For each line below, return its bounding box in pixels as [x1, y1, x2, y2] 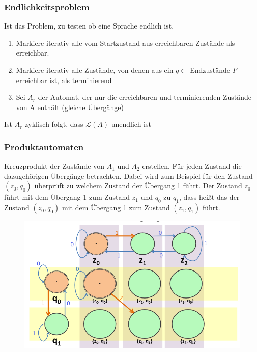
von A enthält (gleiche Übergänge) [16, 101, 124, 112]
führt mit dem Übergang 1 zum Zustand [4, 192, 130, 202]
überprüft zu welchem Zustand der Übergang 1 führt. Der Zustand [34, 180, 242, 191]
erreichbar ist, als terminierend [16, 74, 112, 85]
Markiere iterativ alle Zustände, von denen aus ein [16, 65, 174, 75]
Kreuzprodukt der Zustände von [4, 160, 105, 171]
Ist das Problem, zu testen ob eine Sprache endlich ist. [4, 20, 174, 31]
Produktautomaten [4, 140, 84, 153]
